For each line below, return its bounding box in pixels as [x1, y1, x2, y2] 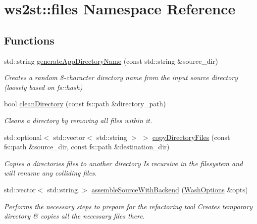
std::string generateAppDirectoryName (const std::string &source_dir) [4, 55, 218, 66]
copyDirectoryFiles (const [152, 132, 230, 142]
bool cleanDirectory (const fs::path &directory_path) [4, 98, 166, 109]
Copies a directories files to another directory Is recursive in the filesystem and [4, 158, 243, 168]
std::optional [4, 132, 42, 142]
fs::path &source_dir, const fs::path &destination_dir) [4, 141, 170, 152]
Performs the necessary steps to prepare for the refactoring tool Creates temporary [4, 201, 253, 211]
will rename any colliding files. [4, 168, 97, 178]
